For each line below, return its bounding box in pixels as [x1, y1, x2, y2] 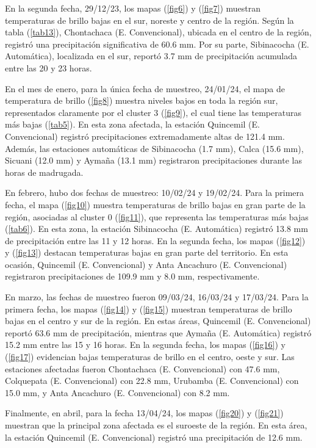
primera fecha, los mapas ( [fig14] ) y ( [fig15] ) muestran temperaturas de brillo [5, 302, 292, 315]
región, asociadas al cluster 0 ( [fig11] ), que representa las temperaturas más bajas [5, 210, 309, 223]
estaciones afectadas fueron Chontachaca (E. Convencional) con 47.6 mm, [5, 362, 280, 375]
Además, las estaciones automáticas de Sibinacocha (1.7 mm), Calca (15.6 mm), [5, 142, 304, 154]
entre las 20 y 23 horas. [5, 61, 92, 74]
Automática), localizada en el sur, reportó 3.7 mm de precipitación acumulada [5, 49, 297, 62]
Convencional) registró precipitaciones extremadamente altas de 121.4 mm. [5, 129, 285, 142]
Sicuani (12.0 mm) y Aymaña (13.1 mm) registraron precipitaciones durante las [5, 154, 302, 167]
